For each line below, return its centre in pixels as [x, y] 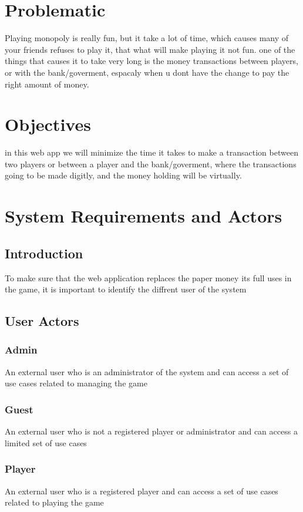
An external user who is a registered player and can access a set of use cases [142, 491]
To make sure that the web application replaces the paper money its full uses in [148, 277]
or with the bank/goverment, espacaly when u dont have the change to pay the [147, 72]
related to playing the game [54, 502]
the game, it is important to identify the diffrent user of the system [126, 289]
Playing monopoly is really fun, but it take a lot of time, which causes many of [147, 38]
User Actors [42, 321]
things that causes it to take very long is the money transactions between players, [151, 61]
